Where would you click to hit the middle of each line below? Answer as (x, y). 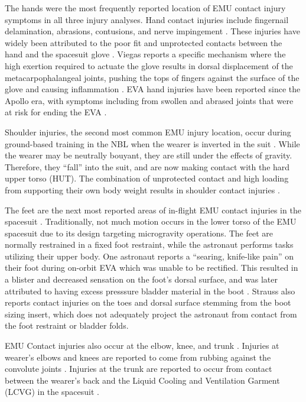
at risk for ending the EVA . (56, 112)
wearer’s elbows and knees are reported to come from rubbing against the (138, 357)
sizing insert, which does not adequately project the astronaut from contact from (151, 314)
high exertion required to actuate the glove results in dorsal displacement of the (149, 65)
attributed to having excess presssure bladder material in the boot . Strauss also (150, 291)
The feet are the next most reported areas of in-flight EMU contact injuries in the (153, 210)
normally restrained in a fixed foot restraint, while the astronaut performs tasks (149, 244)
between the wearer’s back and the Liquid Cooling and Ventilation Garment (142, 380)
